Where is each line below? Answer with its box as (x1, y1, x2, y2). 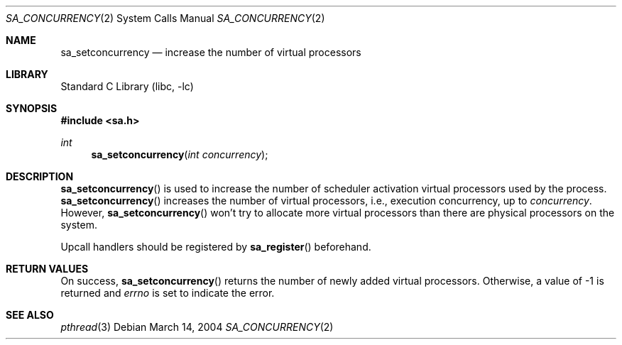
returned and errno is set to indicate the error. (60, 287, 275, 299)
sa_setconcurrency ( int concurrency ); (91, 148, 268, 160)
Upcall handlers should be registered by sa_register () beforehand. (60, 241, 371, 253)
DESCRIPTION (6, 170, 74, 182)
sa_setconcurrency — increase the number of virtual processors (60, 46, 361, 58)
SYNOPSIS (6, 102, 58, 114)
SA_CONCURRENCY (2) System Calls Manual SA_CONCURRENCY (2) (6, 12, 325, 24)
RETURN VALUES (6, 263, 89, 275)
